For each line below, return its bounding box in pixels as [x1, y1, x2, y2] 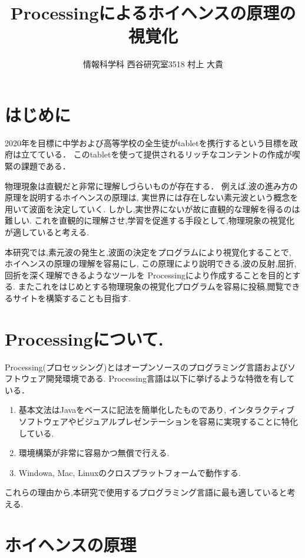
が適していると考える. [5, 226, 89, 238]
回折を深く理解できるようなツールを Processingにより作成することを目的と [5, 268, 293, 281]
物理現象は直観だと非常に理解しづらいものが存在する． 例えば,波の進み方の [5, 179, 298, 192]
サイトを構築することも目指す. [12, 291, 131, 304]
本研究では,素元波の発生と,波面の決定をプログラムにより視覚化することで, [5, 245, 291, 258]
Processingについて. [5, 326, 164, 350]
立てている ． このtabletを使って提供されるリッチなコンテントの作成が [21, 148, 292, 160]
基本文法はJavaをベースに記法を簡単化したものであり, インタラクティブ [18, 403, 295, 416]
